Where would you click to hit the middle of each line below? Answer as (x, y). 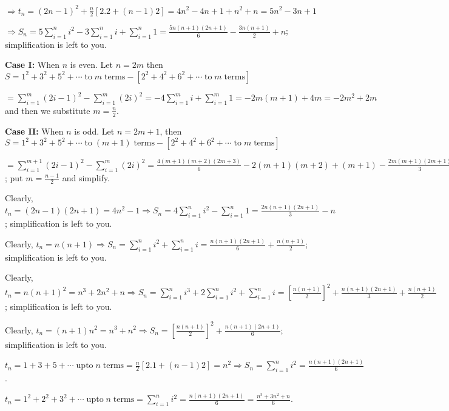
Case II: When (34, 131)
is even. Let (91, 65)
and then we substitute (48, 110)
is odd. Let (94, 131)
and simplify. (86, 177)
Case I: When (32, 65)
